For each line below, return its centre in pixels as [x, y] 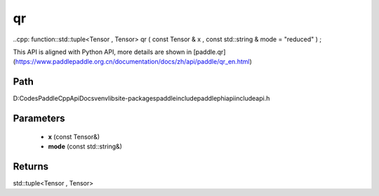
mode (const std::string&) [85, 146]
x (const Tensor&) [74, 136]
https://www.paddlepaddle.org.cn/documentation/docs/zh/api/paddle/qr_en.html [132, 62]
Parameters [39, 119]
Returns [31, 166]
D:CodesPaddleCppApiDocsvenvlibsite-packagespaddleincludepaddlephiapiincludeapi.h [141, 99]
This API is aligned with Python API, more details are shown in [102, 52]
